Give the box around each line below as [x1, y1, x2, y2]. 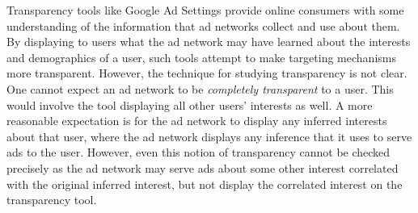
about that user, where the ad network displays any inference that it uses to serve [6, 127, 412, 144]
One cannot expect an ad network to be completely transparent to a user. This [6, 80, 394, 97]
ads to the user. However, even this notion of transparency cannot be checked [6, 144, 391, 161]
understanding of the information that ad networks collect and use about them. [6, 17, 400, 34]
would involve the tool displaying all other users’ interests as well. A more [6, 96, 373, 113]
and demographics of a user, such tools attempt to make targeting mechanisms [6, 48, 396, 65]
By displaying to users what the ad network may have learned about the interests [6, 33, 411, 50]
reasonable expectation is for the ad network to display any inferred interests [6, 112, 387, 129]
